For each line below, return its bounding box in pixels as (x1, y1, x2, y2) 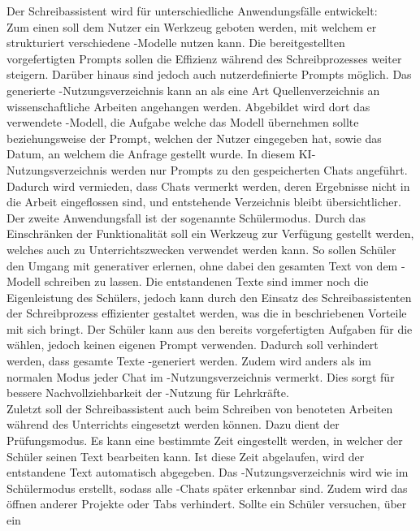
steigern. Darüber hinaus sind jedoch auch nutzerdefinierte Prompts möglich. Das (6, 66, 412, 83)
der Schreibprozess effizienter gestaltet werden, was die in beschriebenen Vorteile (6, 304, 407, 322)
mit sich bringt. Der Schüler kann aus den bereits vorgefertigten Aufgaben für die (6, 320, 413, 337)
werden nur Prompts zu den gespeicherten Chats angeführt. (110, 161, 408, 178)
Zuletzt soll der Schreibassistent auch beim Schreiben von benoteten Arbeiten (6, 399, 393, 417)
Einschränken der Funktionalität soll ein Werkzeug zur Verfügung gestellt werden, (6, 225, 414, 242)
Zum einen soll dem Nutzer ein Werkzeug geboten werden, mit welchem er (6, 18, 377, 35)
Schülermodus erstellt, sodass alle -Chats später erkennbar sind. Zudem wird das (6, 479, 408, 496)
